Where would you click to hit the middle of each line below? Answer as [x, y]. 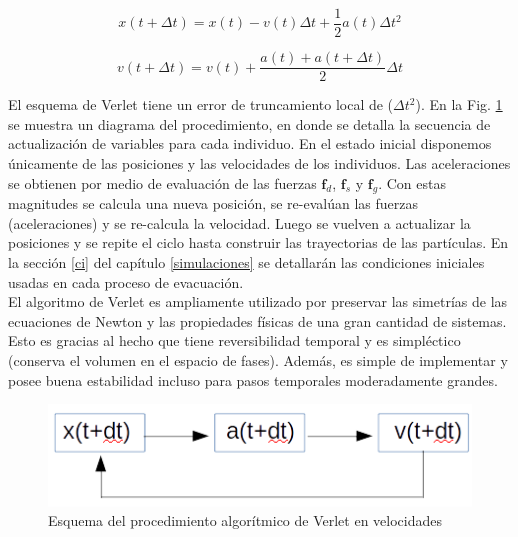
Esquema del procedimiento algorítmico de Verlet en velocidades [245, 520]
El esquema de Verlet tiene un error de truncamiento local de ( [201, 104]
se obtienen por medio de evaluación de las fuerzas [162, 182]
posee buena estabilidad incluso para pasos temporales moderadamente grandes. [253, 379]
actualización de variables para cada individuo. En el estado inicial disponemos [250, 143]
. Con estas [412, 182]
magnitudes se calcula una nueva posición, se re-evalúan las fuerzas [213, 203]
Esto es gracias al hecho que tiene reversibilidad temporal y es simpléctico [234, 340]
